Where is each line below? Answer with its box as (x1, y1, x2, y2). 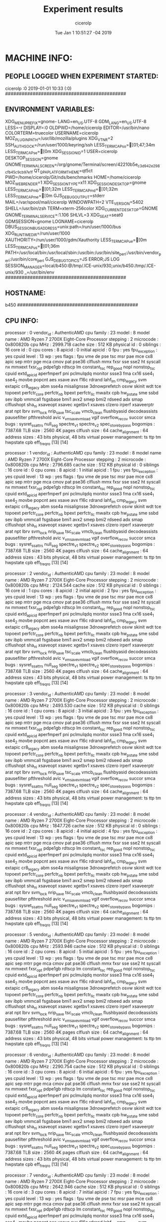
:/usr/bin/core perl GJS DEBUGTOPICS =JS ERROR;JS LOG (9, 256, 120, 263)
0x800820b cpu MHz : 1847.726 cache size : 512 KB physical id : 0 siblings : (5, 823, 161, 829)
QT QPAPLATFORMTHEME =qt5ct (34, 168, 93, 175)
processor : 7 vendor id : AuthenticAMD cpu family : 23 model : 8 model (5, 1172, 150, 1179)
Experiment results (43, 3, 123, 15)
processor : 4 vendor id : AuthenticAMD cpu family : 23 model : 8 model (5, 811, 150, 818)
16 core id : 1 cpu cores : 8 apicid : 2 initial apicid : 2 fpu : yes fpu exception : (5, 587, 156, 595)
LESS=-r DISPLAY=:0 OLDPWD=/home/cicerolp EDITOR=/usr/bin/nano (5, 125, 150, 131)
